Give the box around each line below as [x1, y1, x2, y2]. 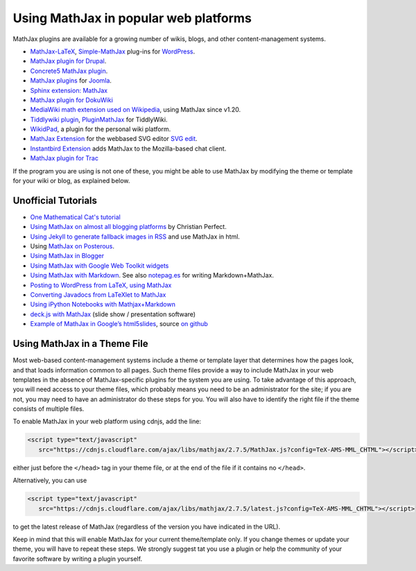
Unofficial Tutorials [12, 194, 97, 206]
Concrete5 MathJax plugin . [30, 67, 108, 75]
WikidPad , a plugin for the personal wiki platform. [30, 125, 171, 133]
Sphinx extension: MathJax [30, 86, 107, 94]
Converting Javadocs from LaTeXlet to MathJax [30, 291, 166, 299]
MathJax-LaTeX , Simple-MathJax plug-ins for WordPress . [30, 47, 196, 56]
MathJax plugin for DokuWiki [30, 96, 114, 104]
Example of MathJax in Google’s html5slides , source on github [30, 320, 208, 328]
